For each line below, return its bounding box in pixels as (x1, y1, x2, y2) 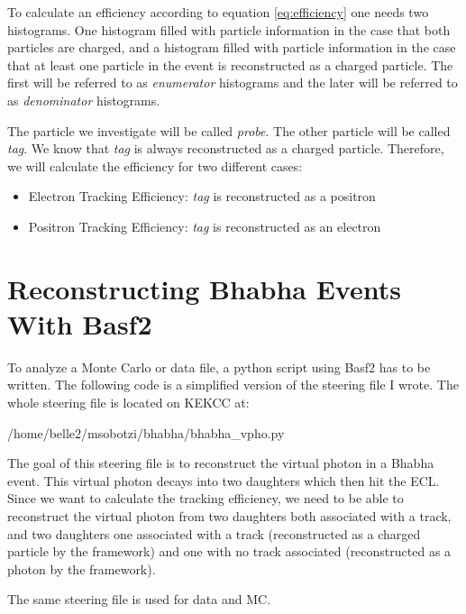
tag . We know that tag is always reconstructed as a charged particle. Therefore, (7, 139, 444, 158)
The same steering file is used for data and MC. (7, 590, 271, 609)
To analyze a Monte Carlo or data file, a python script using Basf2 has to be (7, 357, 431, 376)
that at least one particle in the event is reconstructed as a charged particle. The (7, 55, 453, 74)
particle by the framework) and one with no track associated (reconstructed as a (7, 542, 452, 561)
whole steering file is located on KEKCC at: (7, 393, 250, 412)
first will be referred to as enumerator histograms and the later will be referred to (7, 73, 458, 92)
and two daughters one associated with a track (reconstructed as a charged (7, 524, 421, 543)
